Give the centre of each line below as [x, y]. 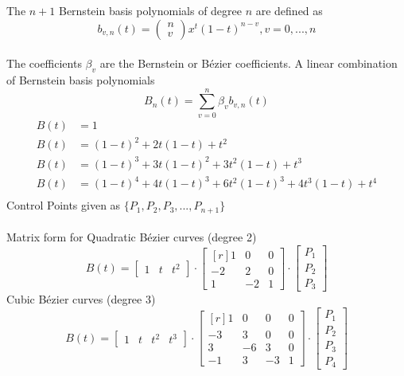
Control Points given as [64, 205]
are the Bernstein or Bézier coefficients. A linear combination [249, 63]
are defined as [289, 10]
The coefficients [44, 63]
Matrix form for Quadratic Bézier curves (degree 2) [132, 237]
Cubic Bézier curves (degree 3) [81, 299]
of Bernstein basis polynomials [81, 79]
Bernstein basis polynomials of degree [150, 10]
